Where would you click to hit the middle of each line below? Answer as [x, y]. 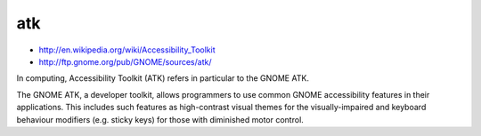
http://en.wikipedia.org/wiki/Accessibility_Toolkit [127, 50]
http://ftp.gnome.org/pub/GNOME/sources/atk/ [125, 61]
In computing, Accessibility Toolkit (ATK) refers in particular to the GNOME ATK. [163, 78]
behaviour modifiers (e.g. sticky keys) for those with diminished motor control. [160, 119]
